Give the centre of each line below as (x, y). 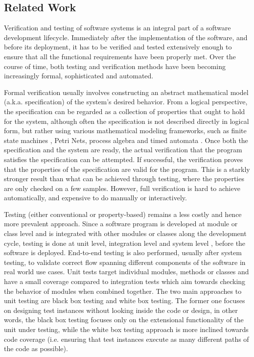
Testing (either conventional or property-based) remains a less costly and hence (123, 214)
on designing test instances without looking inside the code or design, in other (121, 310)
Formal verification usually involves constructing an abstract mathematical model (126, 92)
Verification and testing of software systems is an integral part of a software (117, 28)
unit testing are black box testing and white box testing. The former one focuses (125, 300)
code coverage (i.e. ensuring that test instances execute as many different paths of (127, 339)
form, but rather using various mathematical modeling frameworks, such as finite (125, 131)
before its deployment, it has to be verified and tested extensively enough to (118, 47)
